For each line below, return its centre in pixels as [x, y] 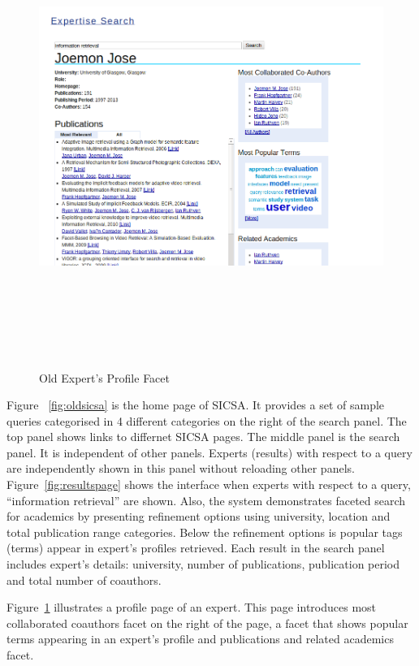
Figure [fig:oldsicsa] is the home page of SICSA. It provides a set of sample [196, 405]
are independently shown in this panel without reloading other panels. [181, 468]
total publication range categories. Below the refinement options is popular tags [205, 532]
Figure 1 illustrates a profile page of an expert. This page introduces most [192, 607]
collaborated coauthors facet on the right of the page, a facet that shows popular [207, 623]
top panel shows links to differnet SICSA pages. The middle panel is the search [203, 437]
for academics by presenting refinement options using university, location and [199, 516]
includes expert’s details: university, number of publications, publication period [203, 564]
